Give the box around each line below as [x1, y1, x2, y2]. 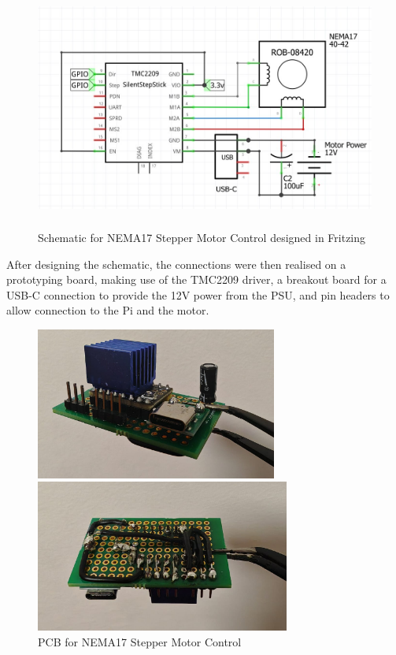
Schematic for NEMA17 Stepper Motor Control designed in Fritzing [38, 229, 366, 245]
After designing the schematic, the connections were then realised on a [6, 255, 346, 272]
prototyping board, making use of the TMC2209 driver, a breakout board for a [6, 271, 387, 288]
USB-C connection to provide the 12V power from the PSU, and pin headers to [6, 286, 390, 303]
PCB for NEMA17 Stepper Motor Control [38, 634, 242, 650]
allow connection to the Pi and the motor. [6, 302, 209, 318]
